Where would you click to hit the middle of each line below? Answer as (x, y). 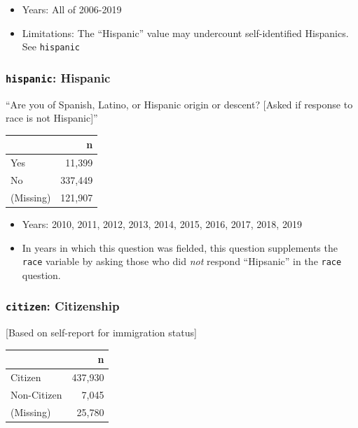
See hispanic (51, 47)
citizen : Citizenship (63, 306)
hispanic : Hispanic (58, 77)
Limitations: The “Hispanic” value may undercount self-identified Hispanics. (185, 33)
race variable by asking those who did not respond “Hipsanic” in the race (182, 261)
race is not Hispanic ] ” (52, 118)
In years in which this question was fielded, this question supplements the (180, 247)
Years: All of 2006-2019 (72, 9)
